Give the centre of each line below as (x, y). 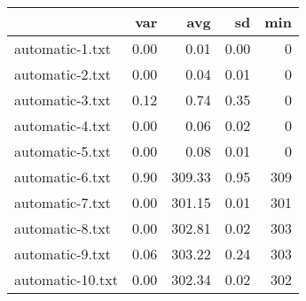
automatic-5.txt (63, 151)
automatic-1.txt (63, 48)
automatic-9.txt (63, 254)
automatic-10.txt (66, 279)
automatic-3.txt (63, 100)
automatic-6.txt (63, 177)
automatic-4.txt (63, 125)
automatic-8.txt (63, 228)
